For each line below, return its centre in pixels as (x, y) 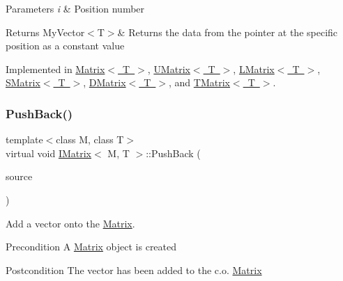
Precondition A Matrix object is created (91, 247)
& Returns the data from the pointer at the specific (228, 32)
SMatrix (23, 82)
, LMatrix (254, 69)
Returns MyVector (45, 32)
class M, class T (90, 139)
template (24, 139)
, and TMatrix (199, 82)
